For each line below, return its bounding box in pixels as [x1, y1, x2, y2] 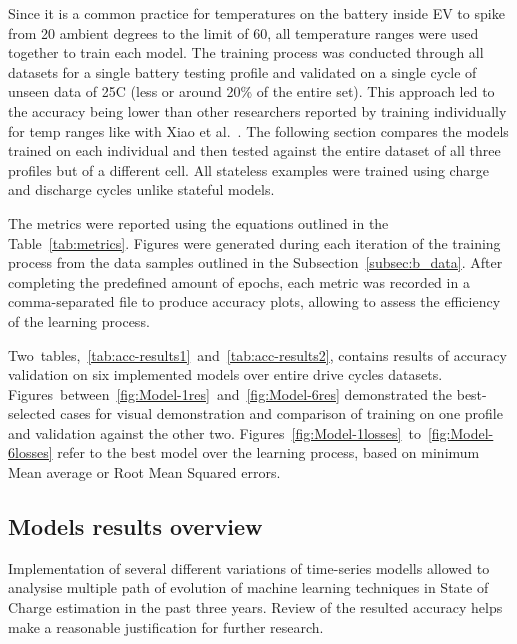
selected [8, 403, 56, 424]
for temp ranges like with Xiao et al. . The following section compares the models [8, 120, 509, 141]
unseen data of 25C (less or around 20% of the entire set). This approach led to [8, 81, 495, 102]
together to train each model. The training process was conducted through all [8, 42, 484, 63]
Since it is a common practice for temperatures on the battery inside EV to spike [8, 3, 505, 23]
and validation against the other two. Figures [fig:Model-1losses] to [8, 422, 421, 443]
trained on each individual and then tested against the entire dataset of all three [8, 140, 501, 161]
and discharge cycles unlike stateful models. [8, 179, 275, 200]
